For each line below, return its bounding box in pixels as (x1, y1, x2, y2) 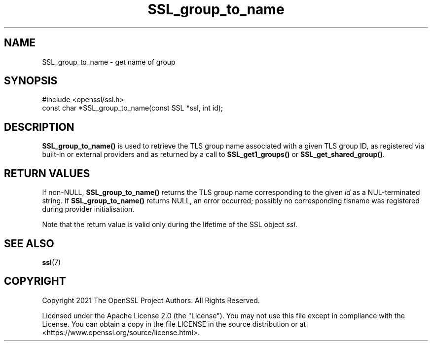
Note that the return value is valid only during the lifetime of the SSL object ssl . (42, 220, 297, 229)
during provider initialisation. (42, 205, 135, 214)
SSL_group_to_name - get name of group (42, 57, 176, 66)
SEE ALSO (4, 237, 54, 250)
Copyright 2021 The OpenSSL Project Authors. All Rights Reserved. (42, 296, 260, 305)
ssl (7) (42, 258, 61, 267)
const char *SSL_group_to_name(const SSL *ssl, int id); (42, 104, 223, 113)
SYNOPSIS (4, 75, 58, 87)
